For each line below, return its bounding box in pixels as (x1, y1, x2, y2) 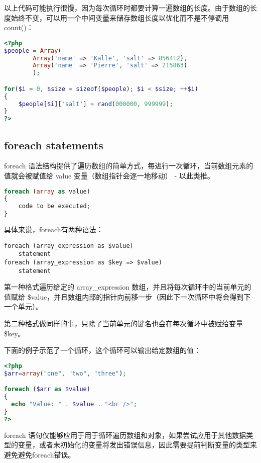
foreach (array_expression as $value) (4, 242, 134, 249)
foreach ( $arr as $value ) (4, 386, 90, 393)
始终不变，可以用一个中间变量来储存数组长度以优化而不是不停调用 (11, 12, 229, 23)
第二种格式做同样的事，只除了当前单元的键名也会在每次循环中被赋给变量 (4, 318, 243, 329)
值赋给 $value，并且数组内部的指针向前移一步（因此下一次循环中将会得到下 (4, 291, 251, 302)
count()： (4, 22, 34, 33)
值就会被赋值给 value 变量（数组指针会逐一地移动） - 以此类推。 (4, 170, 214, 180)
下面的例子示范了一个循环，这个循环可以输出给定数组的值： (4, 345, 201, 355)
